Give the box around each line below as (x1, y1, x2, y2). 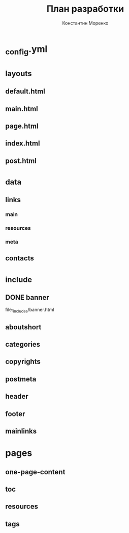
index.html (5, 139, 40, 148)
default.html (5, 87, 46, 96)
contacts (5, 254, 34, 263)
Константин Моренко (62, 20, 109, 26)
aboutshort (5, 323, 42, 331)
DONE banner (5, 293, 49, 302)
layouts (5, 68, 32, 78)
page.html (5, 122, 39, 130)
